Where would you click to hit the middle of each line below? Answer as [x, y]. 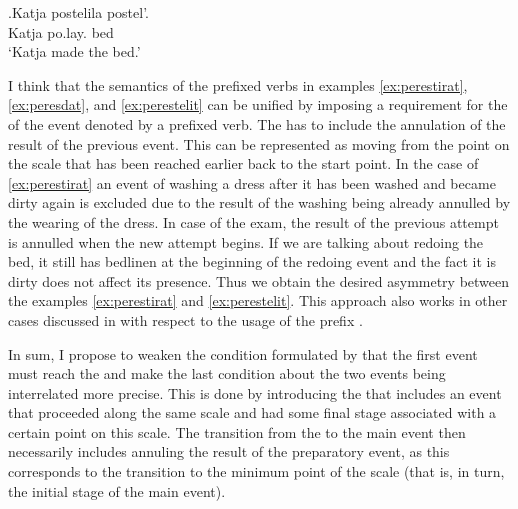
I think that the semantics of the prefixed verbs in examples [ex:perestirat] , [238, 84]
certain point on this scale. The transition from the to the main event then [237, 431]
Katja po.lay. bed [61, 31]
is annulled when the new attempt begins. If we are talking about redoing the [246, 241]
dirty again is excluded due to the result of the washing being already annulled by [259, 202]
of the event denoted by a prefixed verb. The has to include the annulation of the [257, 123]
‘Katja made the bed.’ [74, 51]
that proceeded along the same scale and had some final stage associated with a [252, 412]
